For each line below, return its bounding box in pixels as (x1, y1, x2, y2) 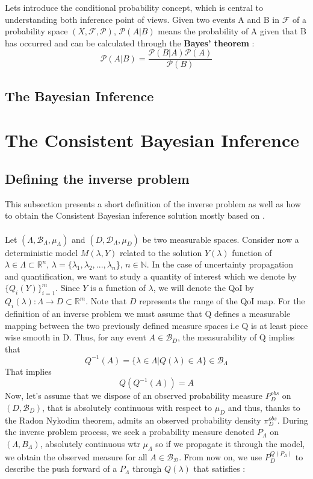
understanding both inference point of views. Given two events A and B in (5, 13, 280, 25)
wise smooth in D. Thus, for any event (5, 331, 146, 343)
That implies (5, 365, 52, 377)
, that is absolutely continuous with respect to (42, 401, 212, 414)
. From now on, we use (179, 450, 262, 463)
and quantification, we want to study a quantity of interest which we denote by (5, 269, 297, 282)
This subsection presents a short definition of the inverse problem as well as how (5, 197, 301, 210)
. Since (55, 281, 80, 294)
